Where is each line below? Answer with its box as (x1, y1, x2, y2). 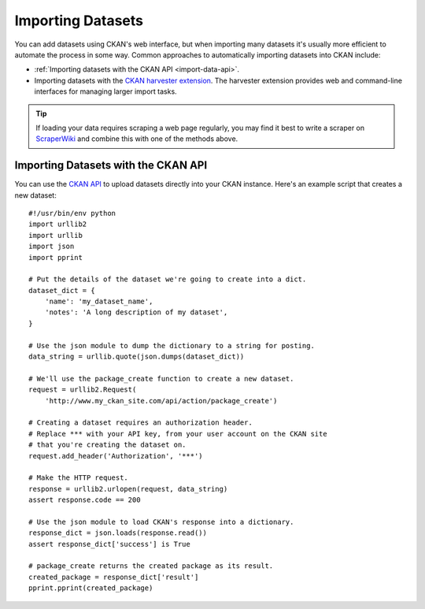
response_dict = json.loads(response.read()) (28, 529, 208, 537)
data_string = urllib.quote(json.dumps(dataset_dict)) (28, 352, 245, 362)
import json (28, 242, 75, 251)
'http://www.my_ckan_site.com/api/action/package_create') (44, 396, 278, 405)
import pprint (28, 253, 83, 262)
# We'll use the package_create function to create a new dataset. (28, 374, 294, 383)
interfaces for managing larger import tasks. (34, 87, 177, 96)
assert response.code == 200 (28, 496, 141, 504)
